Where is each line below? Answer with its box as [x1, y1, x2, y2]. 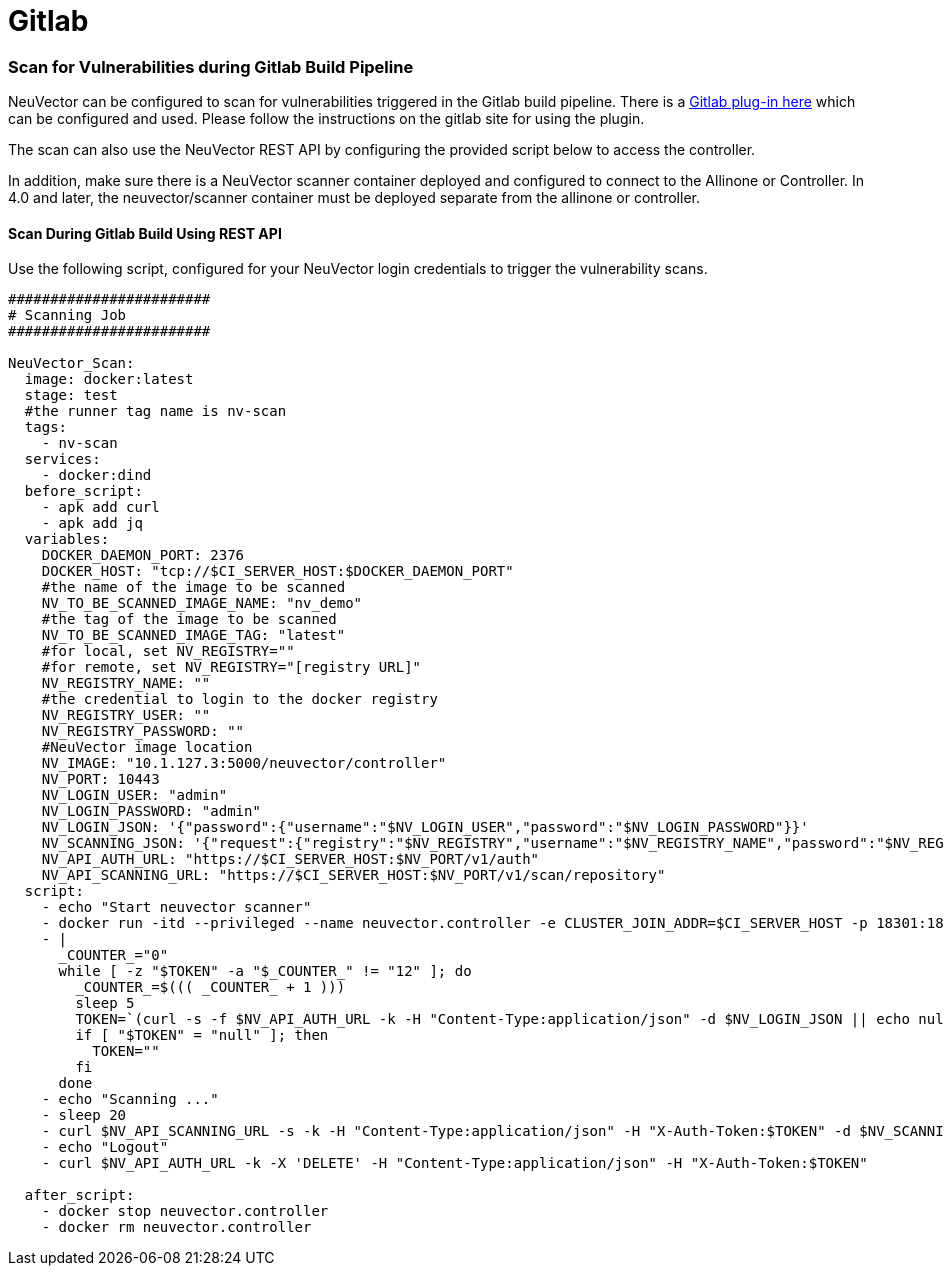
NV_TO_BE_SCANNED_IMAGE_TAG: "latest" [41, 627, 346, 644]
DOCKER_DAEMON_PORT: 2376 [41, 547, 245, 564]
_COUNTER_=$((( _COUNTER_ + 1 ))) [75, 979, 346, 996]
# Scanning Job [8, 307, 127, 324]
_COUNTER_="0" [58, 947, 169, 964]
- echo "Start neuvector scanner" [41, 899, 312, 916]
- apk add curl [41, 499, 160, 516]
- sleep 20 [41, 1107, 127, 1124]
